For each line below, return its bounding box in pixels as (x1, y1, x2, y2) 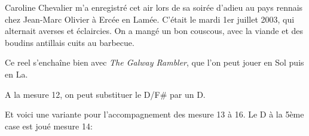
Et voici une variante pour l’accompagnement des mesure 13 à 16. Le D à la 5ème (5, 108, 304, 120)
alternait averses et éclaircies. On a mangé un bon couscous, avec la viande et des (5, 24, 304, 37)
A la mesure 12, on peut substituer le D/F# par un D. (5, 88, 206, 100)
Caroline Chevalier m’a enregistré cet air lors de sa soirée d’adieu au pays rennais (5, 1, 303, 13)
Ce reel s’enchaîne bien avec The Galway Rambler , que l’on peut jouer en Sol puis (5, 56, 304, 69)
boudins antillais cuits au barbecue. (5, 36, 134, 48)
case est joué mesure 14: (5, 119, 93, 132)
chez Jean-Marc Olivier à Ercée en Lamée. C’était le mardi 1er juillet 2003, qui (5, 13, 295, 25)
